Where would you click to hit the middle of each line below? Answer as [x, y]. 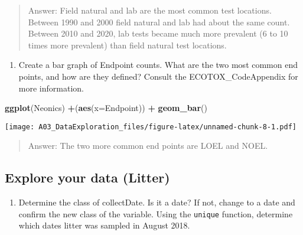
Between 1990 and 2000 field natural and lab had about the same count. [159, 22]
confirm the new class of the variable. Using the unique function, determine [156, 213]
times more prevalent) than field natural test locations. [127, 45]
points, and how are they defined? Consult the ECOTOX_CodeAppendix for [158, 76]
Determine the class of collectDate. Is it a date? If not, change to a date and [157, 202]
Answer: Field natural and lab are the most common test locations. [150, 10]
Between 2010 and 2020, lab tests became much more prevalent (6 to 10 [158, 33]
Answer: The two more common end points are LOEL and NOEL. [148, 146]
